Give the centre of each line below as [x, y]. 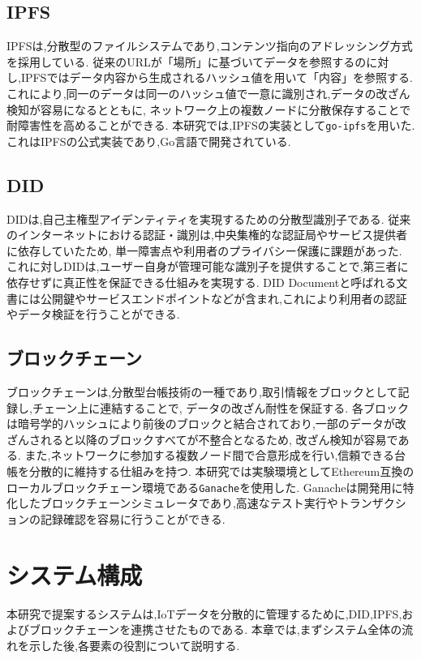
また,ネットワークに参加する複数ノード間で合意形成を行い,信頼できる [210, 455]
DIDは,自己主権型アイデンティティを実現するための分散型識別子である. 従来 [209, 218]
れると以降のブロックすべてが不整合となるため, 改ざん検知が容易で [219, 439]
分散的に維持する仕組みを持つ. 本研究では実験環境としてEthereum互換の [221, 471]
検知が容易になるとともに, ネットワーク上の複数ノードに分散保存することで [209, 109]
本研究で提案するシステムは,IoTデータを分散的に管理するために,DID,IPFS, [204, 613]
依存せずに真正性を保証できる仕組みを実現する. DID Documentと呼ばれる [202, 282]
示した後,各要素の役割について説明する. [134, 645]
